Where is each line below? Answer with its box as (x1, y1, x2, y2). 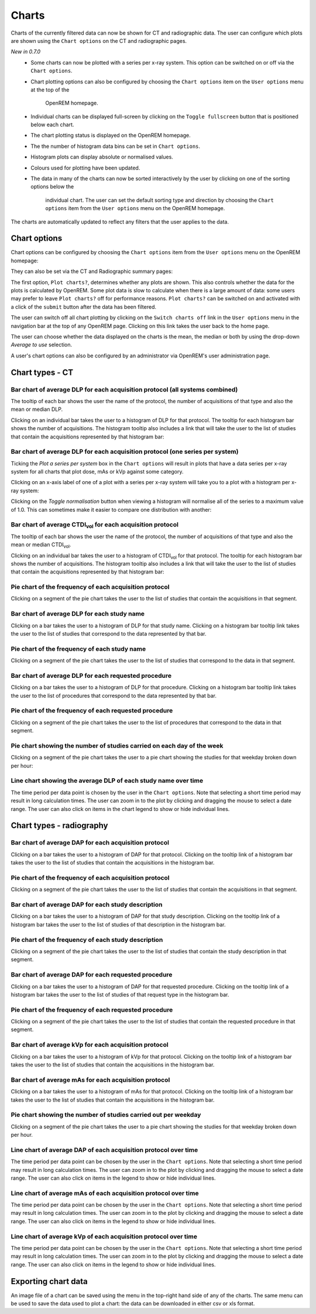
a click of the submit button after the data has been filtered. (11, 303, 157, 310)
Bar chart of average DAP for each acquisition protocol (11, 839, 170, 847)
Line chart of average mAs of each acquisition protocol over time (11, 1189, 199, 1197)
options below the (30, 183, 74, 190)
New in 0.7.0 (11, 48, 41, 55)
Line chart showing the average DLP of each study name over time (11, 776, 204, 785)
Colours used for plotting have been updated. (30, 164, 140, 171)
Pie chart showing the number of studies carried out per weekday (11, 1111, 201, 1119)
